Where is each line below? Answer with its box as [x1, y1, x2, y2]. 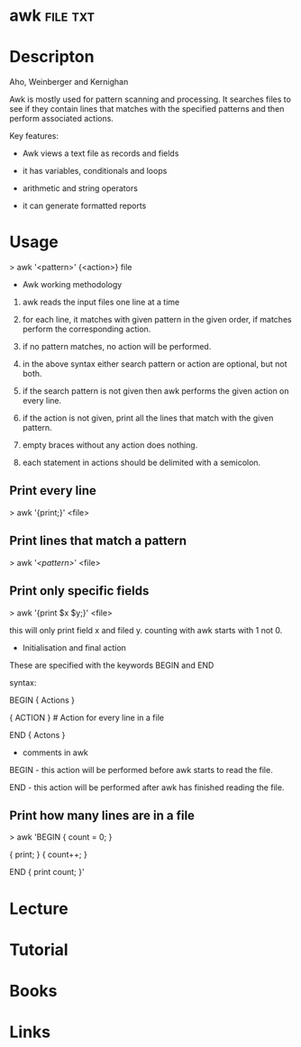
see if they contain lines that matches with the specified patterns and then [9, 104, 285, 114]
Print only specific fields [9, 583, 150, 599]
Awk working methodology [22, 279, 123, 290]
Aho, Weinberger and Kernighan [9, 77, 129, 87]
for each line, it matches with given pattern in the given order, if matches [22, 314, 292, 325]
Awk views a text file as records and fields [22, 148, 179, 159]
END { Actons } [9, 729, 66, 740]
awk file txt [9, 5, 96, 26]
